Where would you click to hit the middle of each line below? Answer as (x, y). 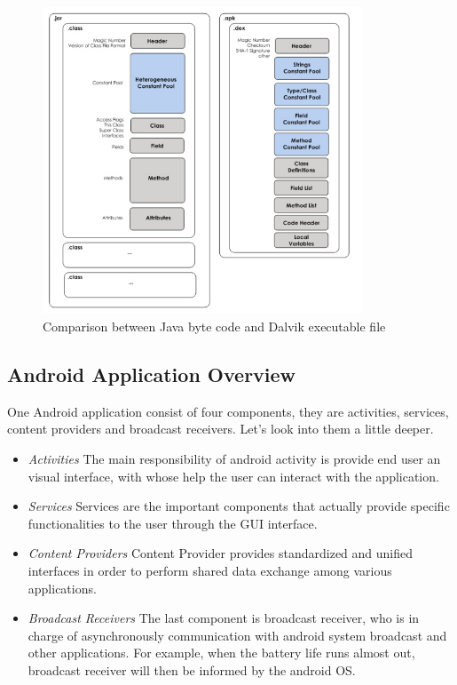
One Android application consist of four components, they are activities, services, (228, 411)
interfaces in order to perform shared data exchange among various (210, 570)
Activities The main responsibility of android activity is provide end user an (234, 458)
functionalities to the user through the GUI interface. (173, 523)
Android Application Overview (152, 374)
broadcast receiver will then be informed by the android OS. (192, 669)
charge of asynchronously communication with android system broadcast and (237, 635)
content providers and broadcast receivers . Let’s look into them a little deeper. (221, 429)
